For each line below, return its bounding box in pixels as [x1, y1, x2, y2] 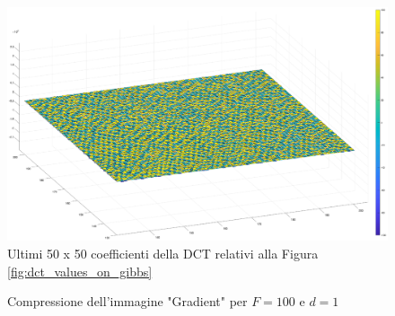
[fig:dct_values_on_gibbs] [7, 261, 153, 280]
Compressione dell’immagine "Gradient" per [7, 292, 248, 311]
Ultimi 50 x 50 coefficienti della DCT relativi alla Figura [7, 244, 319, 263]
